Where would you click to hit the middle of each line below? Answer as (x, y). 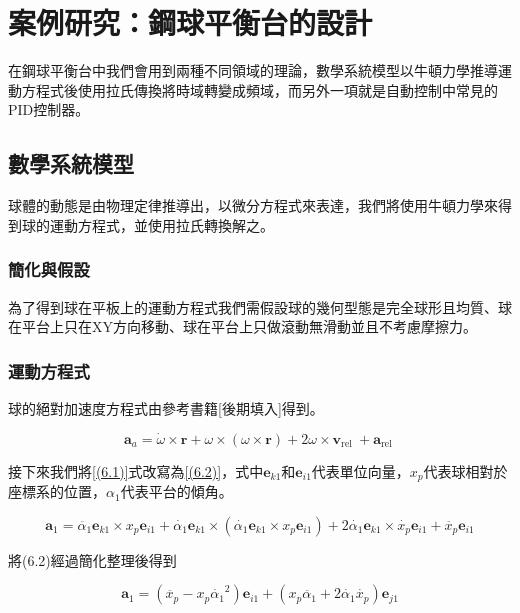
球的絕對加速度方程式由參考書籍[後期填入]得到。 (166, 407)
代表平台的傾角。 (176, 491)
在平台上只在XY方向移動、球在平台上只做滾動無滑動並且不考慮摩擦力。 (242, 326)
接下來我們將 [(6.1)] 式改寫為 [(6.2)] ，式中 (136, 470)
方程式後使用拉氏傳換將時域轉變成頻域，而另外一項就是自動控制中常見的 (259, 89)
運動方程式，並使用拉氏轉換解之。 (161, 224)
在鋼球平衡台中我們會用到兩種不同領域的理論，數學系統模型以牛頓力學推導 (253, 70)
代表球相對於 (465, 470)
